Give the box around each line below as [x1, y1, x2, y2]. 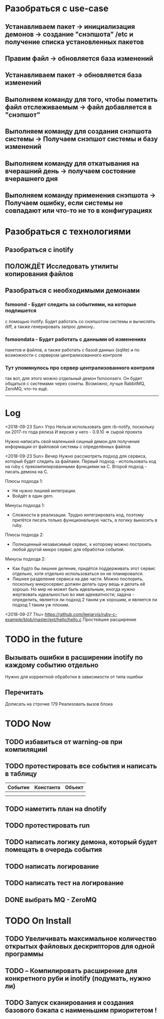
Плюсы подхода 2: [5, 532, 44, 538]
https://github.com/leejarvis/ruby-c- [44, 612, 118, 617]
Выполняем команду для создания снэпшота [5, 127, 152, 136]
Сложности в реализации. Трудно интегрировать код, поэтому [12, 512, 144, 518]
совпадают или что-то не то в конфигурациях [5, 206, 152, 214]
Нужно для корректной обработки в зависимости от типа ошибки [5, 674, 143, 680]
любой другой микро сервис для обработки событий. [12, 546, 125, 552]
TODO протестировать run [5, 821, 90, 830]
